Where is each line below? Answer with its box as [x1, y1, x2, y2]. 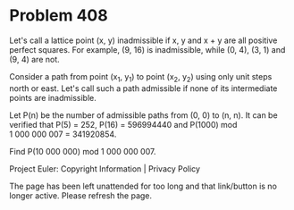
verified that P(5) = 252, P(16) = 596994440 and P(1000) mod [9, 119, 238, 130]
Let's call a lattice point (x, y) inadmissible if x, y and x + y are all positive [9, 35, 278, 46]
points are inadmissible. [9, 92, 97, 103]
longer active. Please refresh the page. [9, 189, 153, 201]
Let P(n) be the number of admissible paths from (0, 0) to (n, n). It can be [9, 109, 279, 121]
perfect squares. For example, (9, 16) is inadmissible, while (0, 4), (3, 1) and [9, 44, 286, 55]
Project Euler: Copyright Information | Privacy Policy [9, 163, 201, 174]
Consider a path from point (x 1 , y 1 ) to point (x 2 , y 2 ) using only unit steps [9, 71, 273, 84]
